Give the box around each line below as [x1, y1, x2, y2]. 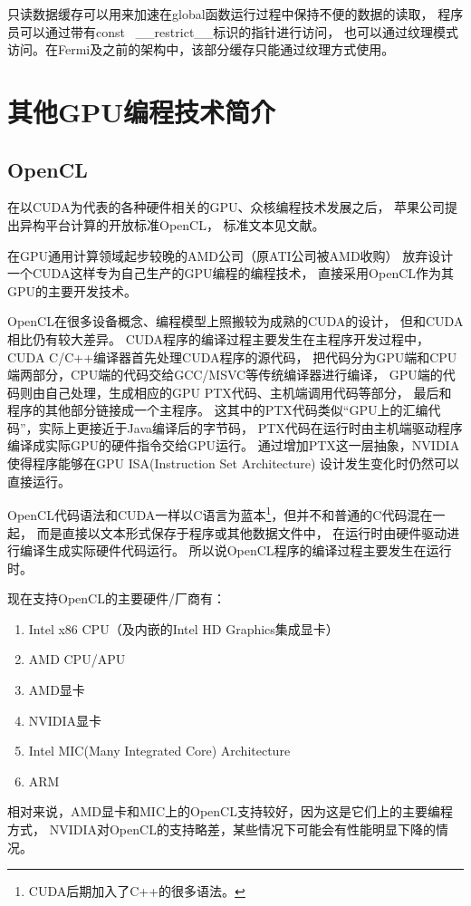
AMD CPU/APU [28, 650, 126, 669]
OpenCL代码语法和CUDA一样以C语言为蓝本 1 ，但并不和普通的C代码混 [7, 503, 420, 524]
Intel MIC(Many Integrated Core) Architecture [28, 741, 291, 760]
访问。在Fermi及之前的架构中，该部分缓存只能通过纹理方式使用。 [7, 40, 395, 59]
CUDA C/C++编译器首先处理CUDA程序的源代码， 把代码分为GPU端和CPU [7, 347, 457, 366]
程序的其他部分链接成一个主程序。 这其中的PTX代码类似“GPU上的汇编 [7, 400, 428, 419]
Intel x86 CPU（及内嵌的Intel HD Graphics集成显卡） [28, 619, 339, 638]
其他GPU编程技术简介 [7, 92, 276, 130]
